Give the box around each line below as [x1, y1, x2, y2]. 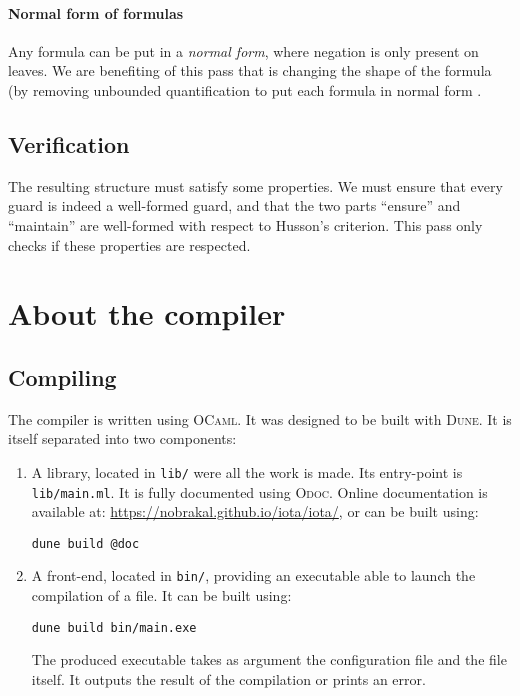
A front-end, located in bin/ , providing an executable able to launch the [31, 565, 476, 586]
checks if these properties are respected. [8, 234, 251, 255]
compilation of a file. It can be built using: [31, 585, 292, 606]
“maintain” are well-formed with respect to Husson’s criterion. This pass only [8, 214, 483, 235]
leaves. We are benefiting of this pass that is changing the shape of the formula [8, 60, 492, 81]
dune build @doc [31, 536, 140, 551]
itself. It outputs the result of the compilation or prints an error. [31, 668, 426, 689]
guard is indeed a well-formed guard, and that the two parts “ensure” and [8, 195, 461, 216]
